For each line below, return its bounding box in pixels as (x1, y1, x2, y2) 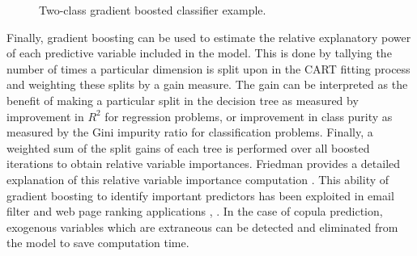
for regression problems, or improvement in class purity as (104, 107, 393, 124)
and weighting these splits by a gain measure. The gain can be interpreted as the (6, 76, 408, 93)
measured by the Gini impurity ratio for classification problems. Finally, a (6, 124, 373, 141)
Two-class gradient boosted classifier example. (39, 2, 266, 18)
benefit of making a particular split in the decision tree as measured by (6, 91, 359, 108)
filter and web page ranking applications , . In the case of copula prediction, (6, 203, 383, 220)
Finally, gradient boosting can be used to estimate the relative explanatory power (6, 28, 411, 45)
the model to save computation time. (6, 234, 189, 251)
